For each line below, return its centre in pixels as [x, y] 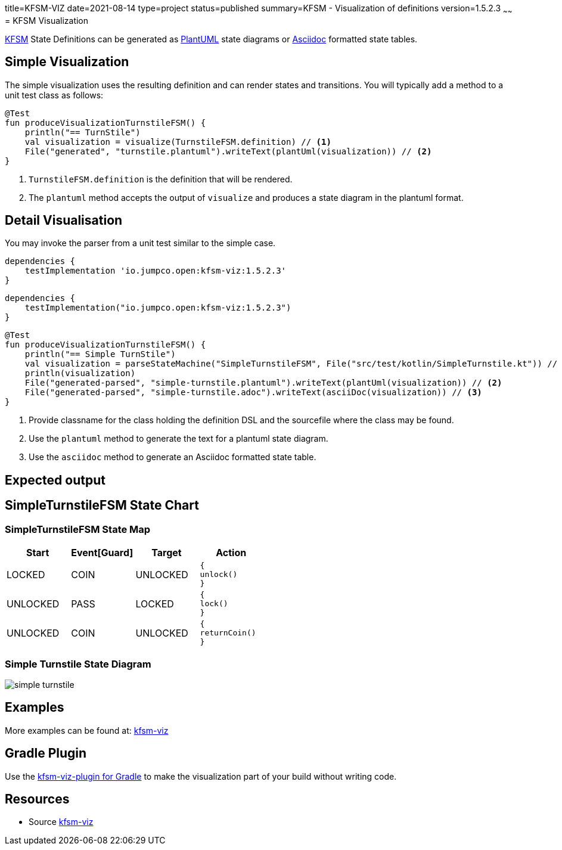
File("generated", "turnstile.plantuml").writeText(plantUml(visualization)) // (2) [228, 151]
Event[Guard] [102, 553]
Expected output [55, 480]
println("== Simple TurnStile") [100, 354]
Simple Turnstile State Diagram [78, 664]
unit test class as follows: [54, 95]
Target [167, 553]
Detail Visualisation [64, 221]
